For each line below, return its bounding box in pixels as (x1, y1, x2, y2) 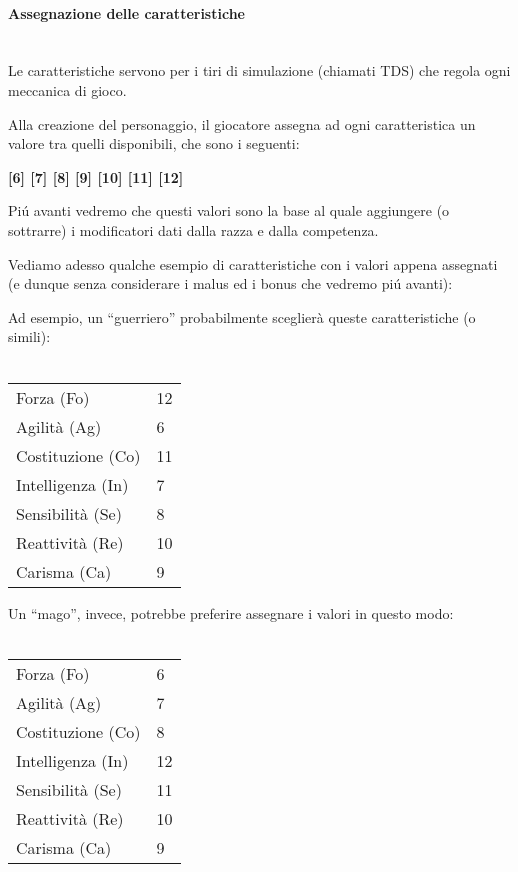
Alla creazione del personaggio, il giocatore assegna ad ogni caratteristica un (8, 113, 476, 134)
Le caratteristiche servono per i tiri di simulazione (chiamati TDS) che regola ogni (8, 60, 511, 81)
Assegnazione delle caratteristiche (8, 2, 245, 23)
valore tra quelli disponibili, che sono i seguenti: (8, 133, 300, 154)
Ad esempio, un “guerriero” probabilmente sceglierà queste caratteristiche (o (8, 306, 476, 327)
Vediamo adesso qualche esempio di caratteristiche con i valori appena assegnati (8, 253, 498, 274)
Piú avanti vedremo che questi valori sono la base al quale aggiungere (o (8, 200, 450, 221)
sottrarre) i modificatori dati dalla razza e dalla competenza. (8, 219, 379, 240)
